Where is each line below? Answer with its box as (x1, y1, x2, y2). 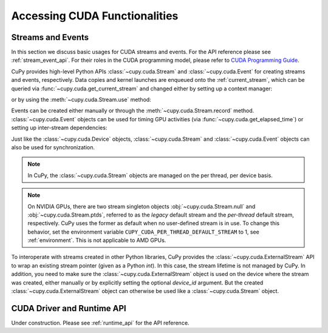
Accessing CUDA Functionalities (11, 9, 179, 22)
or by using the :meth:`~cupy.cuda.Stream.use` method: (11, 96, 151, 103)
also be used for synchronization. (11, 143, 95, 151)
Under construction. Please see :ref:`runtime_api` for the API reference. (11, 319, 190, 326)
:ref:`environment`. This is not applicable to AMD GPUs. (27, 237, 166, 244)
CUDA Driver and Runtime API (11, 303, 127, 314)
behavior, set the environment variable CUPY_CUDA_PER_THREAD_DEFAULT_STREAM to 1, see (27, 228, 259, 235)
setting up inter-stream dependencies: (11, 124, 108, 132)
